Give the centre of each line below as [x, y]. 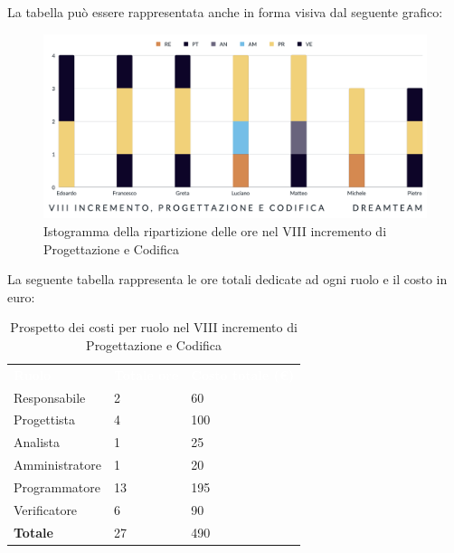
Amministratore [57, 465]
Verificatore [46, 509]
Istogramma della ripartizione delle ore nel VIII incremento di [215, 230]
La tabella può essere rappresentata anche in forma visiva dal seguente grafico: [225, 12]
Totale [33, 532]
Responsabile [50, 397]
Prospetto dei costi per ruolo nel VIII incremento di [154, 327]
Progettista [44, 420]
